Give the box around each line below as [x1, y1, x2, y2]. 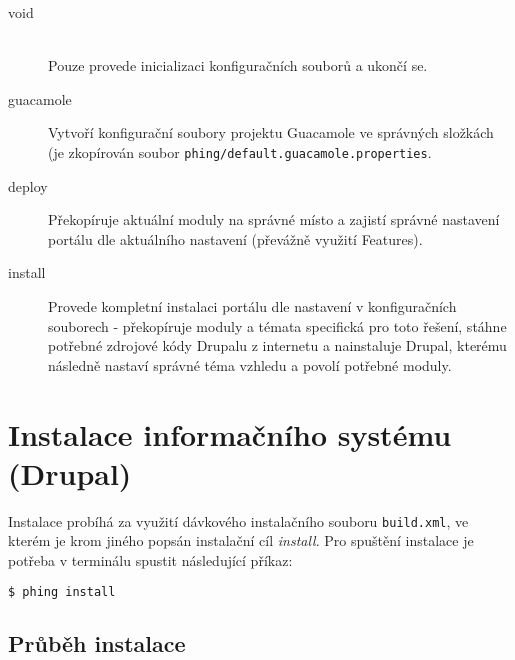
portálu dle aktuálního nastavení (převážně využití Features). [48, 228, 423, 249]
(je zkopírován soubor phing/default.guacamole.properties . [48, 141, 432, 162]
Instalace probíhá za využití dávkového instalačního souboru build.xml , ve [8, 510, 469, 531]
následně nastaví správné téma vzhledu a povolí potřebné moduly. [48, 354, 452, 375]
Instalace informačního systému [8, 413, 452, 454]
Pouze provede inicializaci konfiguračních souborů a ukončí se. [48, 55, 428, 76]
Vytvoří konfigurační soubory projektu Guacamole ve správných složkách [48, 122, 494, 143]
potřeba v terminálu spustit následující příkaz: [8, 549, 293, 570]
